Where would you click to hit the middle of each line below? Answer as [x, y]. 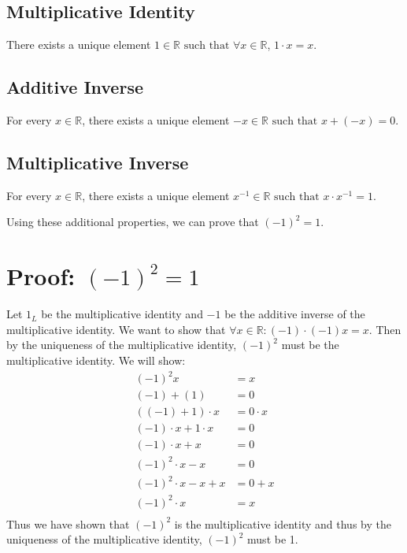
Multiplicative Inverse [98, 162]
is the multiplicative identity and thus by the [283, 523]
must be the [310, 345]
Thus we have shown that [68, 523]
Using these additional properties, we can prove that [133, 222]
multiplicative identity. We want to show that [116, 329]
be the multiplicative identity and [122, 314]
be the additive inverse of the [295, 314]
